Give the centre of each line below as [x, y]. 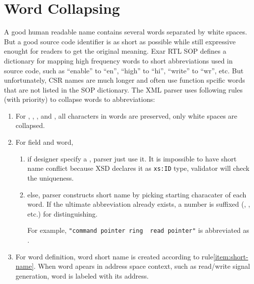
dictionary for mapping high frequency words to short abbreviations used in [118, 60]
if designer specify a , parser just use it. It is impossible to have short [132, 158]
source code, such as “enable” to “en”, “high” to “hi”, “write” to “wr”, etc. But [124, 70]
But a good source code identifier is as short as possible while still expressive [120, 41]
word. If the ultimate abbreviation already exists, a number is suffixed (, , [139, 204]
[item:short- [231, 256]
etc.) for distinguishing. [62, 213]
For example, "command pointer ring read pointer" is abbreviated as [138, 230]
